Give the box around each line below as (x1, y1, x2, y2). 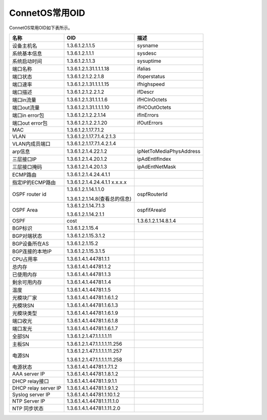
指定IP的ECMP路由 (12, 179, 56, 186)
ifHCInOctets (136, 96, 168, 103)
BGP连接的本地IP (12, 248, 52, 255)
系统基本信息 (12, 50, 42, 57)
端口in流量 (12, 96, 37, 103)
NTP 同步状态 (12, 405, 44, 412)
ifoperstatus (136, 73, 165, 80)
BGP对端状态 (12, 233, 43, 239)
